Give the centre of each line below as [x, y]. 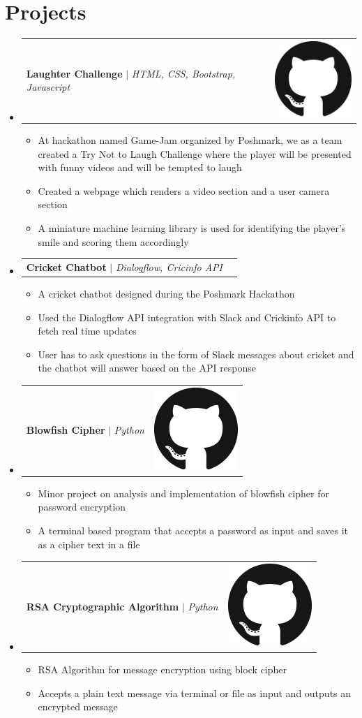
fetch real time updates [87, 331]
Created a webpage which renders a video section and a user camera [184, 190]
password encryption [82, 507]
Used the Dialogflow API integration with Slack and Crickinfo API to [187, 317]
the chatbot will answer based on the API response [147, 368]
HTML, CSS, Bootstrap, [183, 73]
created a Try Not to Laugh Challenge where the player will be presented [195, 153]
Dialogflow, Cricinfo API [169, 266]
